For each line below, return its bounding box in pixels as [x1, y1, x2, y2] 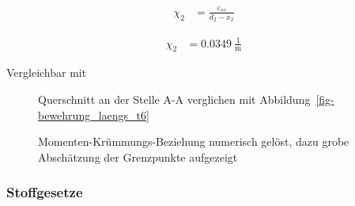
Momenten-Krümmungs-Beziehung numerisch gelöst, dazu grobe [38, 133, 349, 150]
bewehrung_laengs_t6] [38, 106, 149, 123]
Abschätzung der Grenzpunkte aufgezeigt [38, 148, 238, 165]
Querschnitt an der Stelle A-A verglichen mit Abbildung [38, 90, 311, 107]
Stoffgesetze [6, 182, 83, 202]
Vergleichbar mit [6, 64, 87, 81]
